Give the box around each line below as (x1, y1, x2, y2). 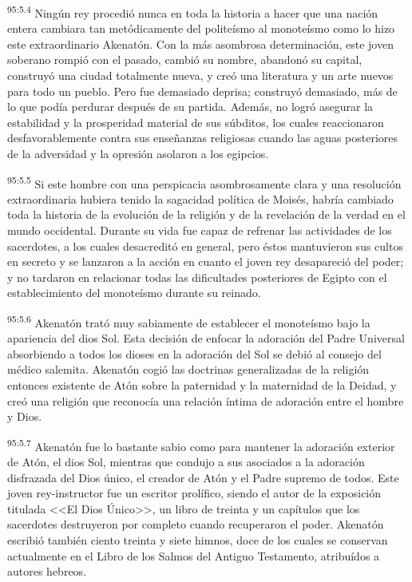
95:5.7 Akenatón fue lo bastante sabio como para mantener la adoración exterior (7, 435, 395, 454)
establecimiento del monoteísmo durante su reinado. (7, 284, 261, 301)
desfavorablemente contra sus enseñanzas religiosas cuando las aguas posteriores (7, 129, 398, 146)
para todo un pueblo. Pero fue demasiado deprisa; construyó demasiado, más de (7, 82, 398, 99)
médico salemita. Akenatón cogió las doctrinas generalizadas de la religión (7, 361, 370, 378)
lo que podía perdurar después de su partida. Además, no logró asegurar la (7, 98, 374, 115)
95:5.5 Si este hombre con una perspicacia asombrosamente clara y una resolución (7, 172, 402, 192)
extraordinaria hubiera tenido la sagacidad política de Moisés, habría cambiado (7, 190, 394, 207)
